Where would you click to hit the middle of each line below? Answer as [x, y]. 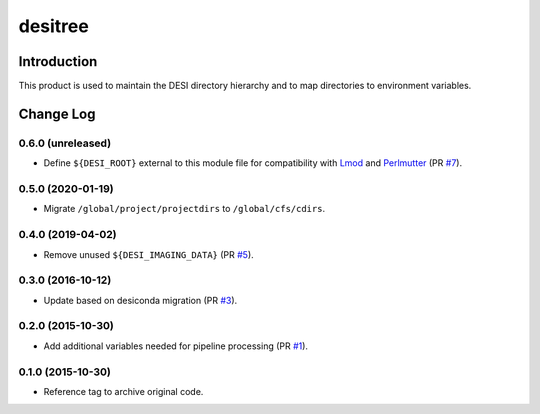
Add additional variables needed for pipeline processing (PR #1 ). [176, 346]
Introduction [58, 61]
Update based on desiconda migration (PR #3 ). [140, 300]
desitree [53, 26]
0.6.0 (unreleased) [65, 143]
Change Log [57, 113]
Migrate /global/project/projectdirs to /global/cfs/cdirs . [184, 209]
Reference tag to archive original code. [123, 391]
